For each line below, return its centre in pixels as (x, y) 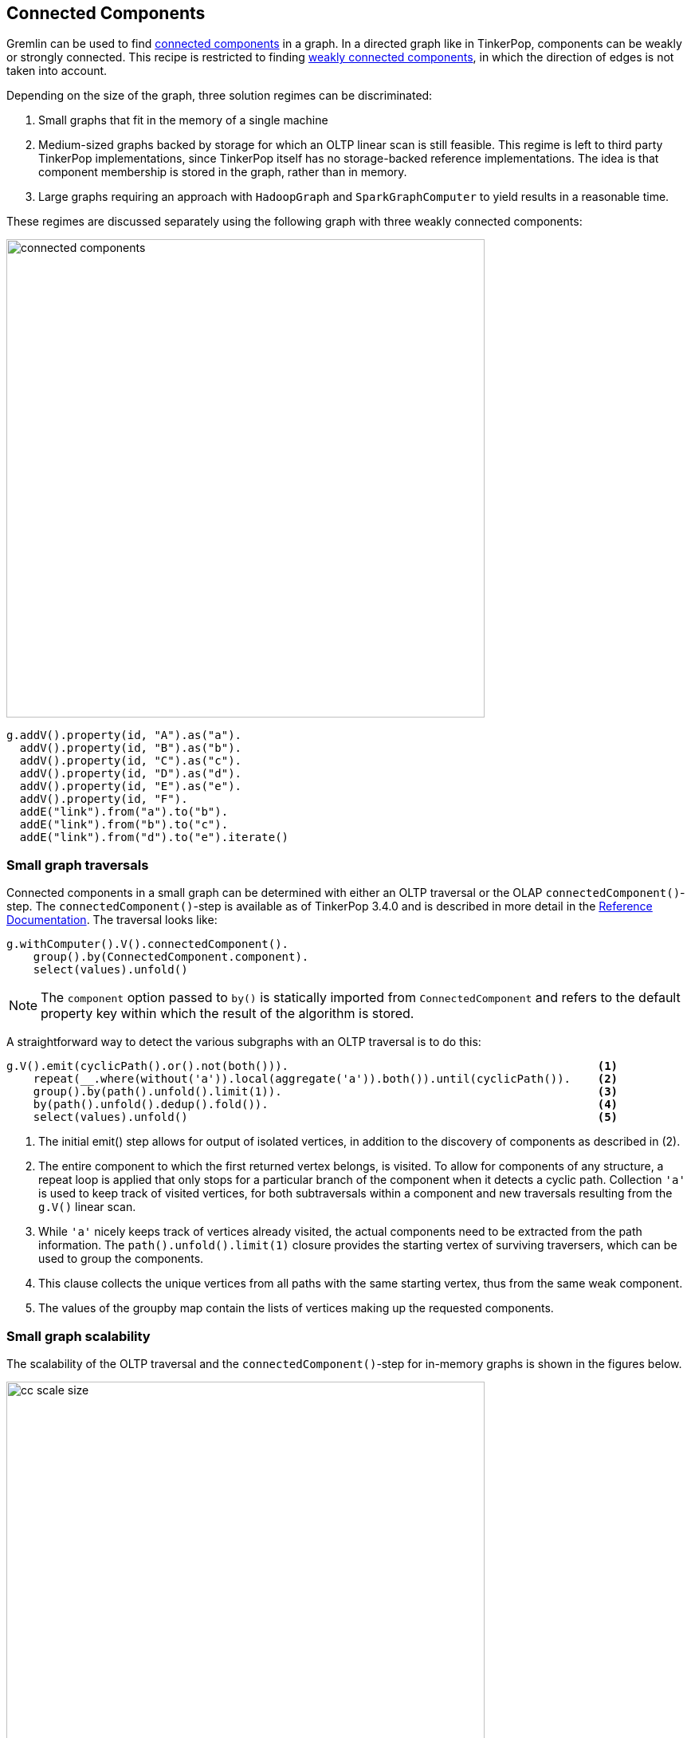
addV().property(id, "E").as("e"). (131, 786)
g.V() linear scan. (87, 1207)
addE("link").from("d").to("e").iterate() (154, 838)
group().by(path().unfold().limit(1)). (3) (326, 1092)
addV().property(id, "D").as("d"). (131, 774)
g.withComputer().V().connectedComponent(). (148, 944)
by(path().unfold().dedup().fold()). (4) (326, 1105)
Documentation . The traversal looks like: (112, 920)
